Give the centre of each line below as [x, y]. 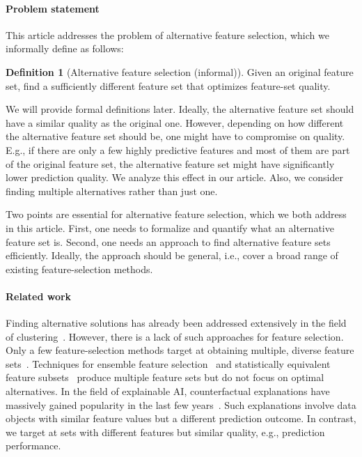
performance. [33, 446]
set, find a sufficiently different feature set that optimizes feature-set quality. [168, 85]
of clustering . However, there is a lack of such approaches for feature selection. [175, 336]
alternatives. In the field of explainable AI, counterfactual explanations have [168, 391]
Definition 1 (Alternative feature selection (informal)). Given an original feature [180, 71]
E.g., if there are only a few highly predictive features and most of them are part [178, 149]
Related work [39, 296]
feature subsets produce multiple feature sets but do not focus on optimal [165, 377]
